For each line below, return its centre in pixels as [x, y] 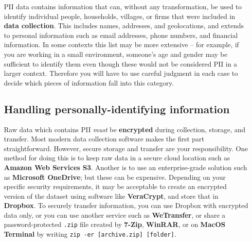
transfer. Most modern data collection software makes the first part [104, 139]
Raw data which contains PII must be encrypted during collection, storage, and [125, 129]
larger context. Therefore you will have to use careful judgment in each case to [121, 73]
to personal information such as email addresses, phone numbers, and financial [121, 35]
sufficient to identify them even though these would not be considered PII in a [121, 63]
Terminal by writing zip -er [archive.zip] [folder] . [90, 234]
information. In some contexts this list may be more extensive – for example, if [122, 44]
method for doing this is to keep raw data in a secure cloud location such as [117, 158]
